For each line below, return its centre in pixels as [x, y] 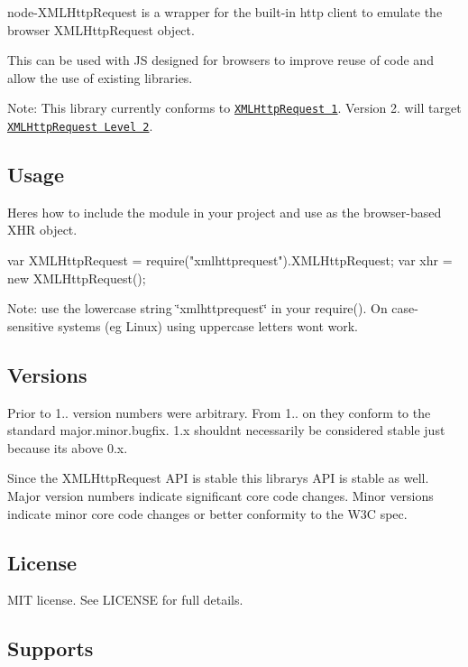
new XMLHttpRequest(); [77, 278]
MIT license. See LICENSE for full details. [125, 600]
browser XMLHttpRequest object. [101, 29]
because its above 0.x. [68, 447]
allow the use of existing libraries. [100, 77]
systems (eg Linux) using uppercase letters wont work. [208, 325]
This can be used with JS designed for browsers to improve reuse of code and [220, 60]
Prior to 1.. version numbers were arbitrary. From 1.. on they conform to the [219, 412]
